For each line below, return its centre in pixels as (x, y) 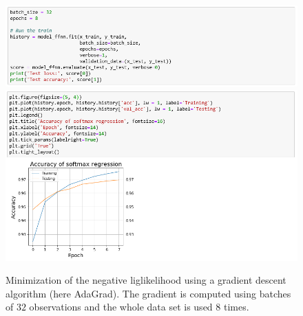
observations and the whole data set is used (121, 307)
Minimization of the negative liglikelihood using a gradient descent (146, 280)
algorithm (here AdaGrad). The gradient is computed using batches (148, 293)
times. (236, 307)
